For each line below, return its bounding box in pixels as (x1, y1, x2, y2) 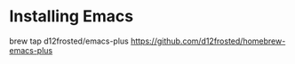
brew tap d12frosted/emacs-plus (9, 36, 129, 46)
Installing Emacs (9, 6, 134, 27)
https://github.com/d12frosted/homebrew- (130, 36, 286, 46)
